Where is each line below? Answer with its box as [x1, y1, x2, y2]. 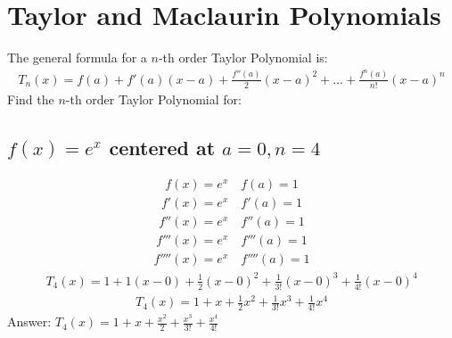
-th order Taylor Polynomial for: [65, 89, 242, 108]
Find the [7, 89, 54, 108]
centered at [109, 133, 216, 161]
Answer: [7, 312, 52, 331]
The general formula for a [7, 48, 147, 67]
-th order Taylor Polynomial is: [158, 48, 328, 67]
